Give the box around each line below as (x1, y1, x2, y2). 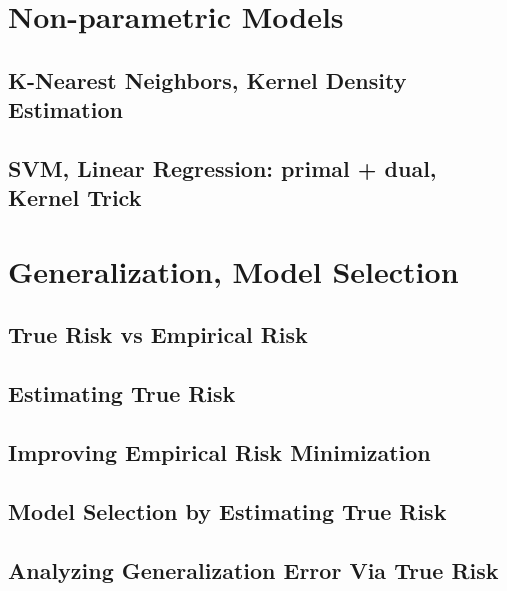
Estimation (8, 94, 123, 125)
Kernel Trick (8, 182, 142, 213)
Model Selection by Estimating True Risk (8, 495, 447, 526)
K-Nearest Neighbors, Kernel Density (8, 64, 407, 95)
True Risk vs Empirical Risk (8, 319, 308, 350)
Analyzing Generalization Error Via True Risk (8, 554, 499, 585)
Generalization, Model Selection (8, 250, 459, 291)
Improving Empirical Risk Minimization (8, 437, 431, 468)
